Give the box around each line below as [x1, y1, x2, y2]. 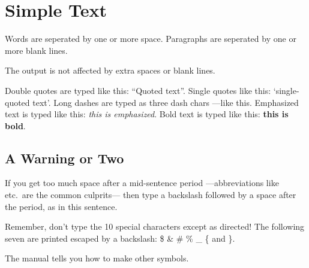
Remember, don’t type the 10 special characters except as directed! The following [5, 220, 305, 233]
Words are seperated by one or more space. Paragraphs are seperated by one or [5, 32, 296, 45]
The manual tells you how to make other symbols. [5, 252, 189, 264]
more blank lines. [5, 44, 68, 56]
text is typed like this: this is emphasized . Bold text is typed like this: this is [5, 108, 289, 120]
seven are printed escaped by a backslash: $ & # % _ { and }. [5, 232, 235, 244]
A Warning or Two [5, 148, 124, 167]
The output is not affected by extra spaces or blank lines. [5, 64, 215, 77]
